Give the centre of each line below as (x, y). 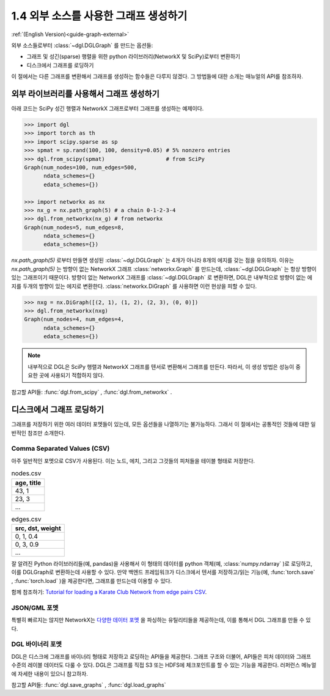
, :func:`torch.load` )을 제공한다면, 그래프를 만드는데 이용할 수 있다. (92, 580)
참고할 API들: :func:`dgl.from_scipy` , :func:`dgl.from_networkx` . (92, 392)
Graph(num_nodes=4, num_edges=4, (74, 319)
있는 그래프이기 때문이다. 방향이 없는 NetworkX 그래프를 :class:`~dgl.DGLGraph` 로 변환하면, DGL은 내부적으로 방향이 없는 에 (162, 278)
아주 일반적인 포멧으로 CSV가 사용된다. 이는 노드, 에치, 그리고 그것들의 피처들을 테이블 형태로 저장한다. (133, 461)
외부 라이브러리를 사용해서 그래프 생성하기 (85, 94)
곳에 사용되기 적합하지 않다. (72, 375)
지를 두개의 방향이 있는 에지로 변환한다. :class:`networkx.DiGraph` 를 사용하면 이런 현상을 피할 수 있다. (134, 286)
